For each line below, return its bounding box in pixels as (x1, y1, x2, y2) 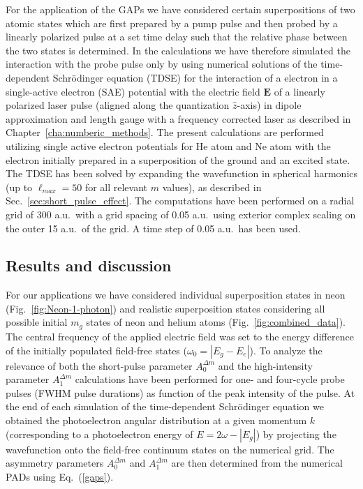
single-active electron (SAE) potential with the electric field (6, 84, 260, 98)
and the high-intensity (218, 358, 313, 373)
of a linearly (274, 84, 325, 98)
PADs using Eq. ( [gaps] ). (6, 469, 114, 483)
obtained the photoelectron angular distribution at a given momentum (6, 412, 307, 427)
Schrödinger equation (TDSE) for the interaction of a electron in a (52, 70, 338, 84)
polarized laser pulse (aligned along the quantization (6, 98, 230, 112)
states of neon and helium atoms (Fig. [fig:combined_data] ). (86, 315, 346, 329)
